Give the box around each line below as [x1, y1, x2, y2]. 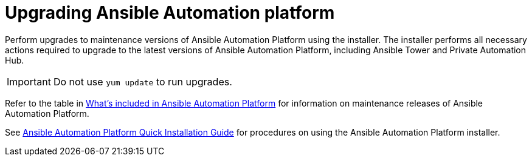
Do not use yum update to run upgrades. [53, 75, 232, 88]
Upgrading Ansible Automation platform [5, 2, 335, 23]
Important [7, 75, 51, 88]
